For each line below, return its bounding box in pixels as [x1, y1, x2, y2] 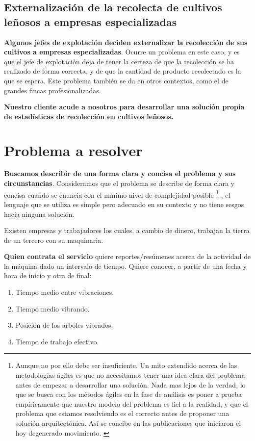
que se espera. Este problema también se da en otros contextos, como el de [4, 75, 229, 85]
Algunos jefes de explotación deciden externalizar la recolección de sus [4, 37, 248, 47]
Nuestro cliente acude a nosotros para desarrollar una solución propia [4, 102, 245, 112]
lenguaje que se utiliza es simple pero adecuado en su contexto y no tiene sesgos [4, 199, 244, 209]
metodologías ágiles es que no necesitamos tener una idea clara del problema [15, 370, 245, 380]
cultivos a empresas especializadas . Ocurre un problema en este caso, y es [4, 47, 240, 57]
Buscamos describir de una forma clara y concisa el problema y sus [4, 168, 236, 179]
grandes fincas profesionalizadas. [4, 85, 101, 95]
